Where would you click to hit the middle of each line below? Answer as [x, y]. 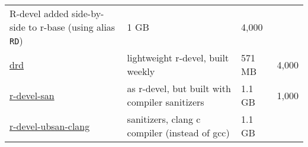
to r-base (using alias [72, 27]
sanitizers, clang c [164, 119]
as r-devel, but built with [179, 88]
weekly [141, 71]
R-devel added [39, 13]
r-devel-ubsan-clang [50, 126]
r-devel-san [32, 95]
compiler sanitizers [166, 102]
